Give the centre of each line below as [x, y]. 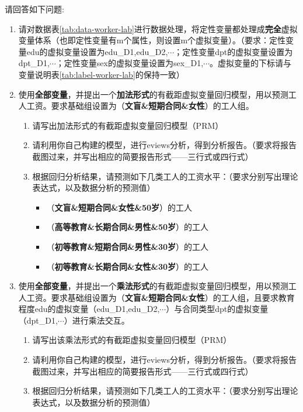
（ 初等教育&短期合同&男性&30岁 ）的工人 [128, 246]
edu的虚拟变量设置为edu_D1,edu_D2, [97, 51]
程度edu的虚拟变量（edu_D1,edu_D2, [89, 309]
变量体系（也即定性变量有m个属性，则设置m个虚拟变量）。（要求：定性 [152, 40]
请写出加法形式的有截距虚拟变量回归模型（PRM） [128, 125]
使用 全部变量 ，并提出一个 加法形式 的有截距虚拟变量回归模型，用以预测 [153, 94]
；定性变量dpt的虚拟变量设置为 [234, 51]
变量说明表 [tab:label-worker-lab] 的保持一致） [101, 74]
